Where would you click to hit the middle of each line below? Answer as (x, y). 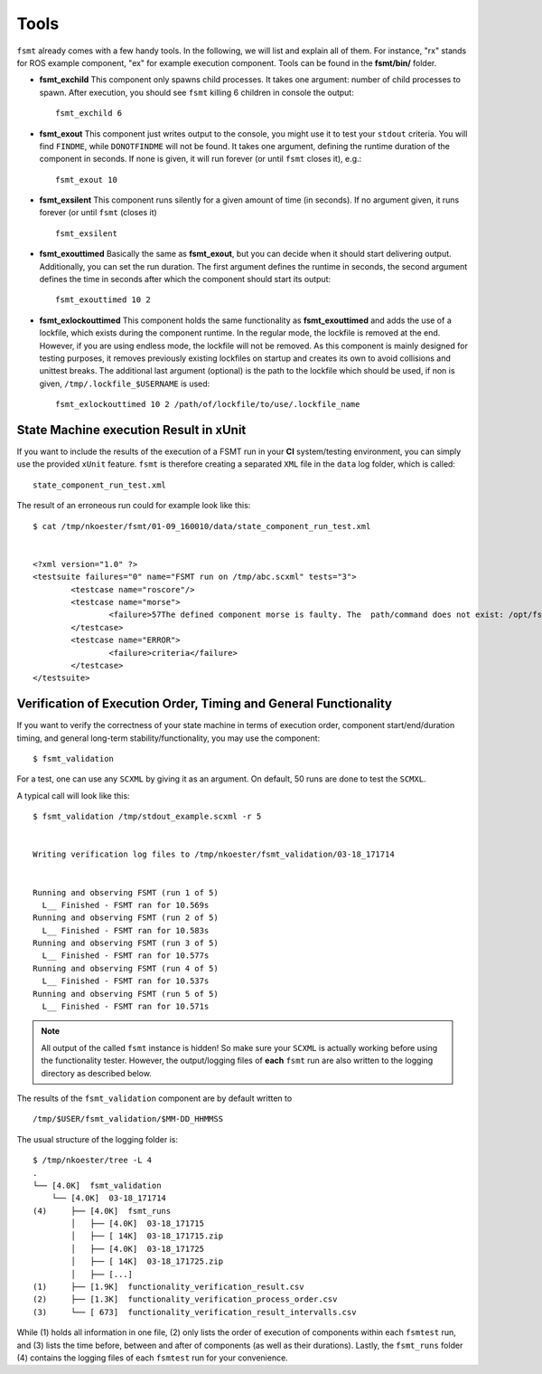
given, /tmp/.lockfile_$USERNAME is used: (125, 384)
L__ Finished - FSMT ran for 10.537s (126, 981)
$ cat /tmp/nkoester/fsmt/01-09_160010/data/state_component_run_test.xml (202, 526)
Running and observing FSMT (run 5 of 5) (126, 994)
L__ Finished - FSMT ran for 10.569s (126, 905)
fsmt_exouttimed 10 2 (103, 300)
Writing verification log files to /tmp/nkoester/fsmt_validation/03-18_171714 (214, 854)
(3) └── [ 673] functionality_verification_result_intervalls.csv (195, 1312)
